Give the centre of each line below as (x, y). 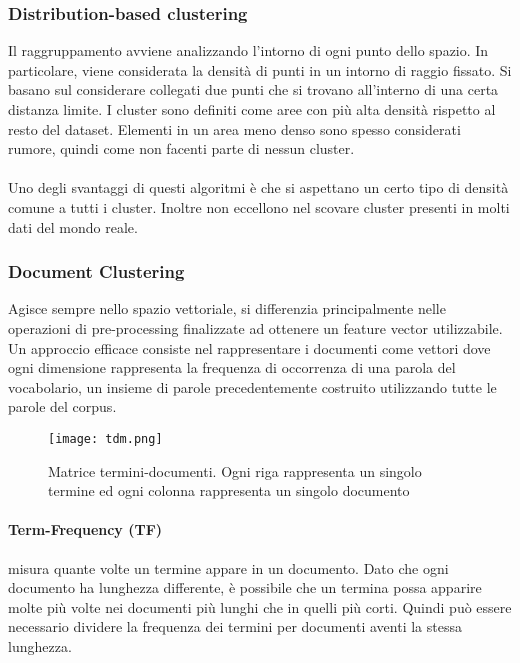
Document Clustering (96, 271)
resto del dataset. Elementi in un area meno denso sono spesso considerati (234, 128)
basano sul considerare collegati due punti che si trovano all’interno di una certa (253, 89)
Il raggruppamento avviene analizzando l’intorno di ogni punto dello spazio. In (248, 50)
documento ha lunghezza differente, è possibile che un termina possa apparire (245, 587)
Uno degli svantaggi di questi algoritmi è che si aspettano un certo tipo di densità (258, 187)
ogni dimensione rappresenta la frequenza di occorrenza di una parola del (232, 367)
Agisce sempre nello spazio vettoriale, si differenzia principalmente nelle (227, 308)
